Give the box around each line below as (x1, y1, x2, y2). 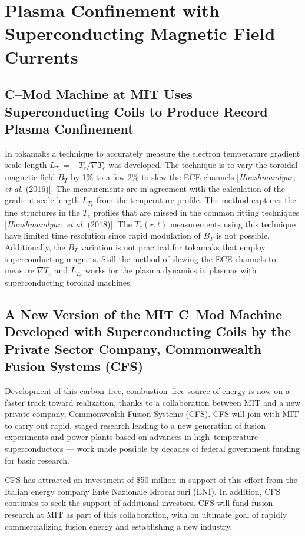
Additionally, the (5, 241, 65, 253)
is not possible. (216, 229, 270, 241)
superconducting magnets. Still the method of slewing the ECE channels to (5, 252, 276, 264)
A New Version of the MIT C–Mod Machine (5, 305, 283, 323)
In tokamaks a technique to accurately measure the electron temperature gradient (5, 147, 300, 159)
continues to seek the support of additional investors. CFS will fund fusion (5, 497, 273, 509)
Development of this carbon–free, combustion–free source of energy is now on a (5, 385, 290, 397)
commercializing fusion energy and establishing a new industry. (5, 520, 233, 532)
